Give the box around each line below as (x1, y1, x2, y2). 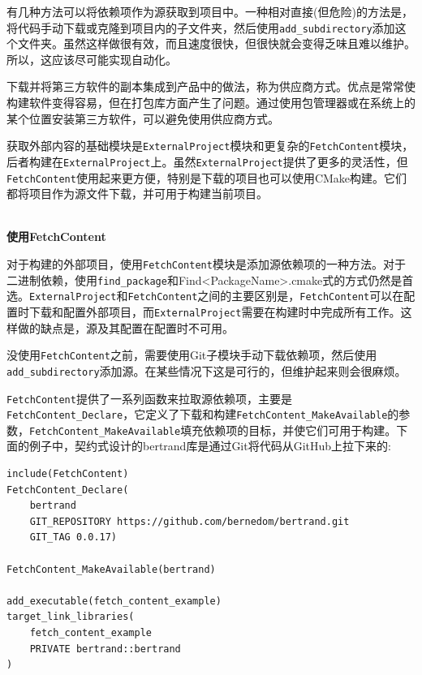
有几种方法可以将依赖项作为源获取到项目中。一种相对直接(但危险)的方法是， (6, 3, 413, 19)
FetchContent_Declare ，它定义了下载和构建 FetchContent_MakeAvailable (6, 406, 388, 423)
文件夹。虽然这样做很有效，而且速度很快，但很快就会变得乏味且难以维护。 (17, 35, 416, 52)
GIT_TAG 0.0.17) (29, 531, 118, 544)
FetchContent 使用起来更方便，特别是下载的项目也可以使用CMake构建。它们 (6, 169, 407, 186)
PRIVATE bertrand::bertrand (29, 643, 181, 655)
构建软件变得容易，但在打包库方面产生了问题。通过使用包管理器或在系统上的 (6, 94, 416, 111)
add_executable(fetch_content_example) (6, 595, 222, 607)
